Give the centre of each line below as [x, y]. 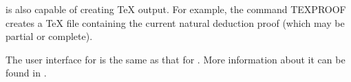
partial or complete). [49, 36]
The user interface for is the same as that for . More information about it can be [175, 59]
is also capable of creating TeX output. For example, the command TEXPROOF [176, 9]
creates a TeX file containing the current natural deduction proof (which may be [175, 22]
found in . [26, 73]
